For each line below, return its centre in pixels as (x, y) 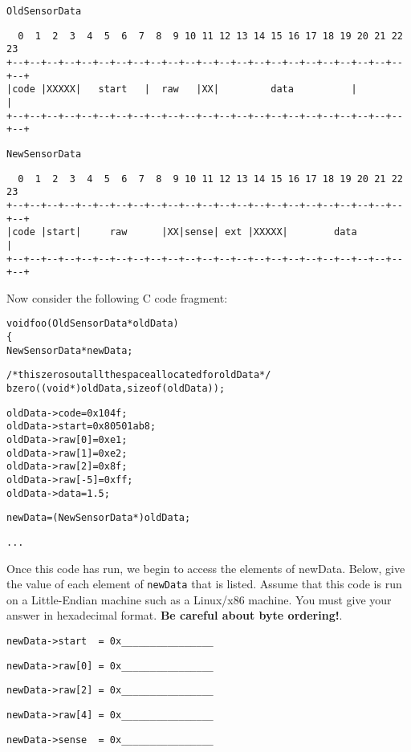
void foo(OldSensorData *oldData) (93, 324)
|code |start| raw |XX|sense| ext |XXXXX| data (182, 232)
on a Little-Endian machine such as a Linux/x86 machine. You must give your (199, 599)
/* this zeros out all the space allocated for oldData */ (139, 375)
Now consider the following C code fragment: (117, 297)
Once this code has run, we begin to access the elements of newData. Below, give (206, 568)
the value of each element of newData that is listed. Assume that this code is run (204, 584)
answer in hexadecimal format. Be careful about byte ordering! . (175, 615)
